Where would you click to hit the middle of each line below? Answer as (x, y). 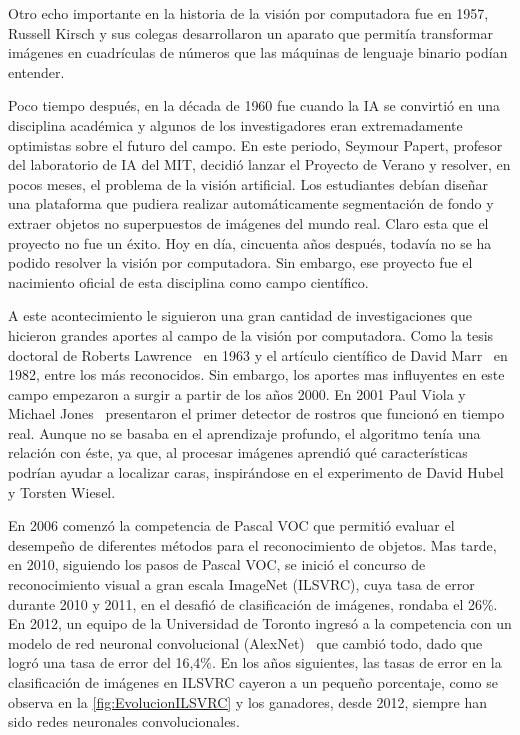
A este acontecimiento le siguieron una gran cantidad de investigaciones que (240, 315)
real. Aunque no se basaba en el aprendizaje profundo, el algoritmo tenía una (244, 432)
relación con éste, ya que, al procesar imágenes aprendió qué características (238, 452)
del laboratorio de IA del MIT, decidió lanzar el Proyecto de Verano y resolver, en (259, 164)
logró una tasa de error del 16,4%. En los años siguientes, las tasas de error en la (255, 662)
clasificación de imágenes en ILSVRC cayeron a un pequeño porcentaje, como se (253, 682)
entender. (36, 71)
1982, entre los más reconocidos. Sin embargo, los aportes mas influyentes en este (256, 374)
